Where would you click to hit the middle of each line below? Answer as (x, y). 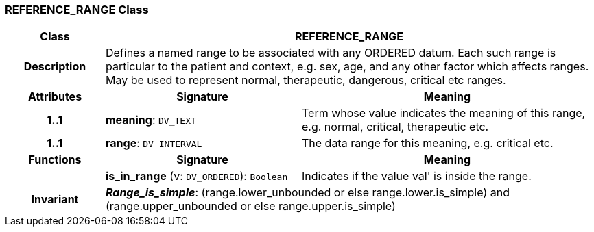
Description (55, 67)
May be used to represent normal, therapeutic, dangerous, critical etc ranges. (306, 80)
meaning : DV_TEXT (151, 120)
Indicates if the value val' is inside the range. (416, 176)
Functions (55, 160)
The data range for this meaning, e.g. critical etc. (427, 143)
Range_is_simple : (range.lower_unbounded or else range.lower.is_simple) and (307, 193)
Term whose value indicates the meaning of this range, (443, 113)
